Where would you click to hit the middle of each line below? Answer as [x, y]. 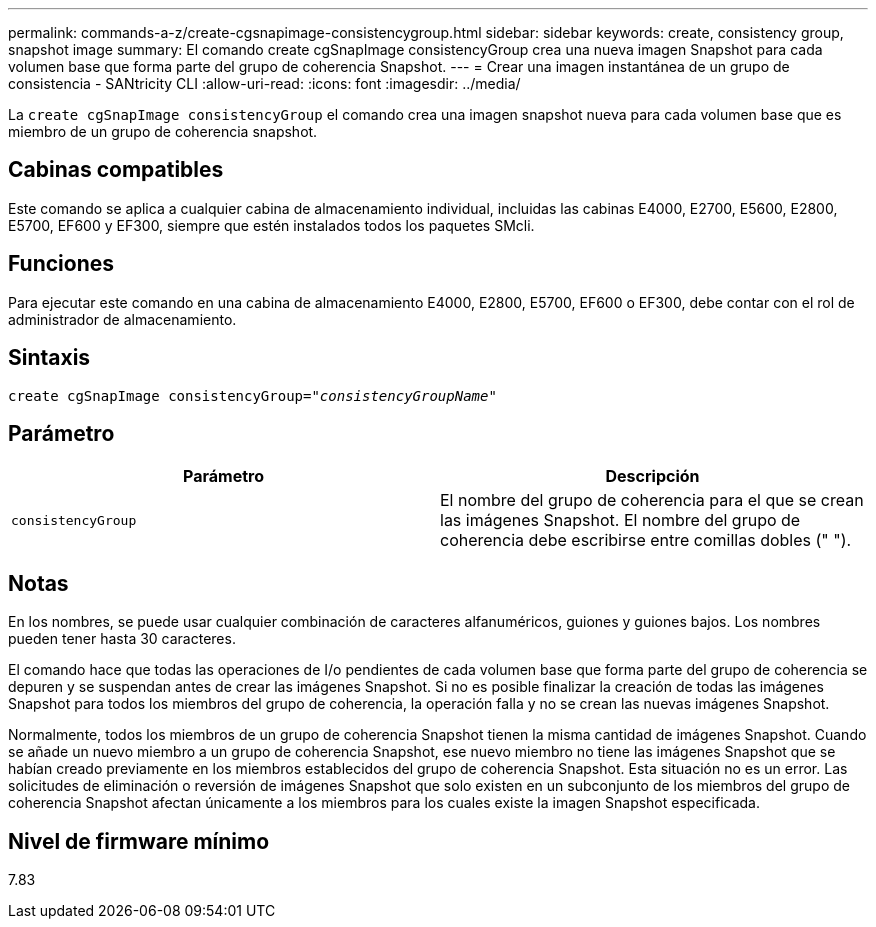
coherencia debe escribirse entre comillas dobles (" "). [646, 540]
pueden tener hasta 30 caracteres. [122, 639]
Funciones [61, 264]
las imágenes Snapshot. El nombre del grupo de [620, 520]
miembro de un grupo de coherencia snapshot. [163, 131]
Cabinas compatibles [116, 170]
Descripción [652, 476]
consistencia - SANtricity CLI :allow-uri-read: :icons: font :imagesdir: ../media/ [264, 83]
